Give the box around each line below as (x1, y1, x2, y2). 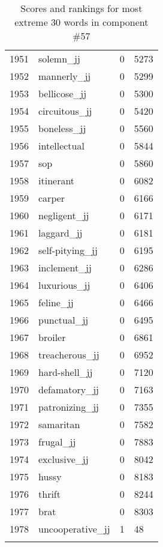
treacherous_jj (38, 348, 99, 361)
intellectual (38, 139, 84, 153)
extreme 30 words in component (14, 15, 149, 29)
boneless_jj (38, 121, 86, 135)
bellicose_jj (38, 86, 87, 100)
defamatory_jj (38, 382, 99, 396)
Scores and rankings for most (20, 1, 143, 15)
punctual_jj (38, 313, 89, 327)
